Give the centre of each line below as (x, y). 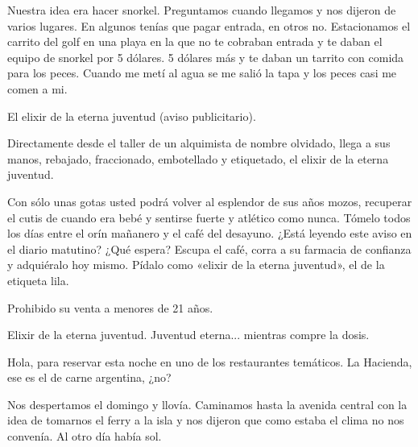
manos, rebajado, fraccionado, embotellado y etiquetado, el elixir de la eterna (198, 158)
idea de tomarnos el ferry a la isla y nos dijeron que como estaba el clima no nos (206, 420)
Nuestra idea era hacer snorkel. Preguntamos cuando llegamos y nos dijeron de (202, 10)
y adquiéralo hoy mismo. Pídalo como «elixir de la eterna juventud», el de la (196, 265)
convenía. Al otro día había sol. (85, 436)
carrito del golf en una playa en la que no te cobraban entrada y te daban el (195, 41)
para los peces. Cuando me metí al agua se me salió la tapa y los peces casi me (202, 73)
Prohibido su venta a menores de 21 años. (110, 307)
